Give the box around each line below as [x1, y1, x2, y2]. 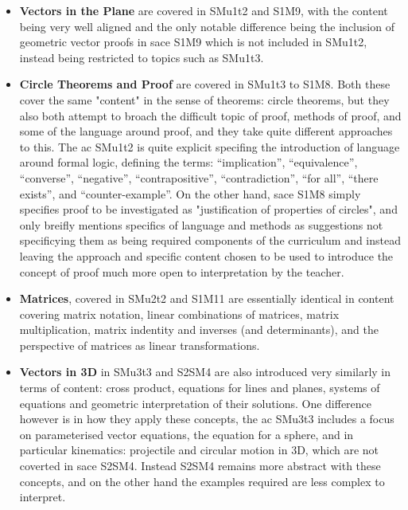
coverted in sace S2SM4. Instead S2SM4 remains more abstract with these [19, 457, 381, 474]
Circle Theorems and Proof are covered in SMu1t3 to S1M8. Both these [19, 76, 391, 92]
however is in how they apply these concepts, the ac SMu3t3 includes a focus [19, 410, 394, 427]
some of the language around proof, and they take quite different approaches [19, 123, 393, 139]
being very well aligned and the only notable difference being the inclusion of [19, 18, 394, 34]
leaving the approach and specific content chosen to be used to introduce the [19, 247, 394, 264]
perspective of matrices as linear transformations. [19, 336, 260, 353]
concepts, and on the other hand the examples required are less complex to [19, 473, 385, 489]
